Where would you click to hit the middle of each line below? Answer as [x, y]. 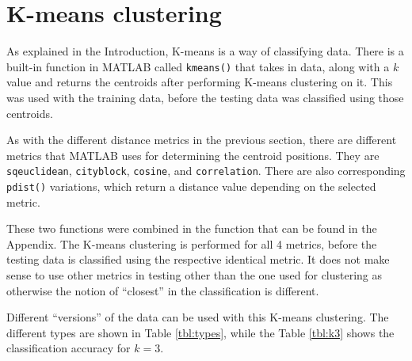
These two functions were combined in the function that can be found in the [192, 228]
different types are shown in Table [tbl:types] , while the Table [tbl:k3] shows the [200, 332]
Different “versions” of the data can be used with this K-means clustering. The [198, 317]
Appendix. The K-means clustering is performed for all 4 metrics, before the [192, 243]
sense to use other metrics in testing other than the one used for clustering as [195, 275]
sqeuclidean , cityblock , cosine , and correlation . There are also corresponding [206, 171]
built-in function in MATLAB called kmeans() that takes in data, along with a [198, 66]
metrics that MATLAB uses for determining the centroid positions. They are [193, 155]
